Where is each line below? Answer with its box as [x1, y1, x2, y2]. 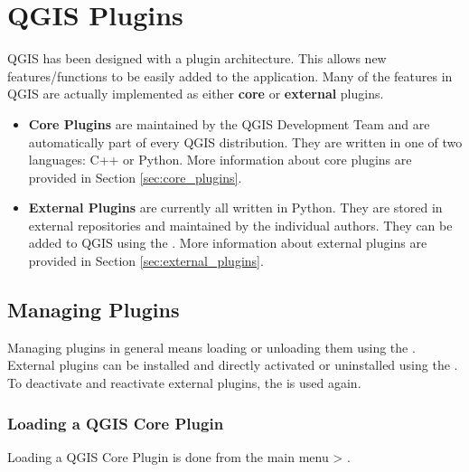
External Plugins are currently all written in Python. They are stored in [28, 198, 443, 217]
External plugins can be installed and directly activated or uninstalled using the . [7, 355, 458, 374]
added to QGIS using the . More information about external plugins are [28, 233, 427, 252]
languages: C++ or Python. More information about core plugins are [28, 150, 412, 169]
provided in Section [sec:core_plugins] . [28, 167, 242, 186]
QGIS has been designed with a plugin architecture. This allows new [7, 49, 387, 68]
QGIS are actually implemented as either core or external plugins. [7, 84, 384, 103]
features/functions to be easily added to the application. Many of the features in [7, 66, 453, 85]
